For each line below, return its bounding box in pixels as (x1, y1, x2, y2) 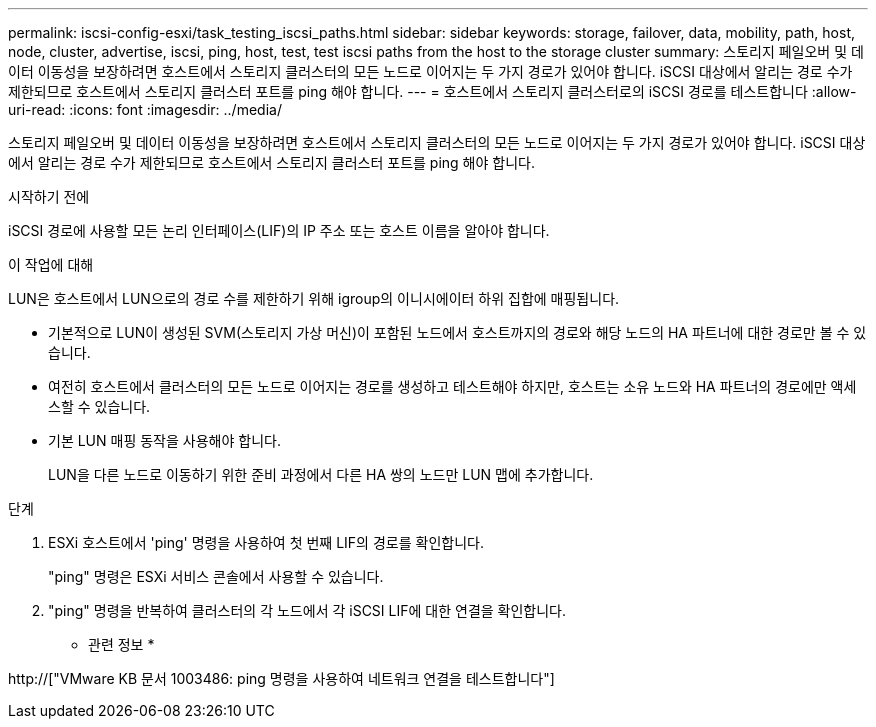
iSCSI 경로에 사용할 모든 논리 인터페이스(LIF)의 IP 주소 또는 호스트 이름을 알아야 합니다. (8, 222, 550, 239)
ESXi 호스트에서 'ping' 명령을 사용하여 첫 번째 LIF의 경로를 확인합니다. (48, 534, 484, 551)
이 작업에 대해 (8, 256, 94, 273)
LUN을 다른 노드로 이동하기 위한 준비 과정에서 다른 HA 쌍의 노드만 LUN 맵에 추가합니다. (48, 466, 594, 483)
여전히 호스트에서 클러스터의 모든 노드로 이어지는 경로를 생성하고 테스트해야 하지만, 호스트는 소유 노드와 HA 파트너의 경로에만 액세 (48, 378, 857, 395)
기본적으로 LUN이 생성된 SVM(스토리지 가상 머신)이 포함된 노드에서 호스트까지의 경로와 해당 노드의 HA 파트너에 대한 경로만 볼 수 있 (48, 324, 867, 341)
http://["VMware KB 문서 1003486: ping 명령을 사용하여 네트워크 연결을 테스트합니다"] (8, 670, 555, 687)
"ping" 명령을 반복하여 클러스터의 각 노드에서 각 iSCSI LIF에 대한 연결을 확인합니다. (48, 602, 567, 619)
